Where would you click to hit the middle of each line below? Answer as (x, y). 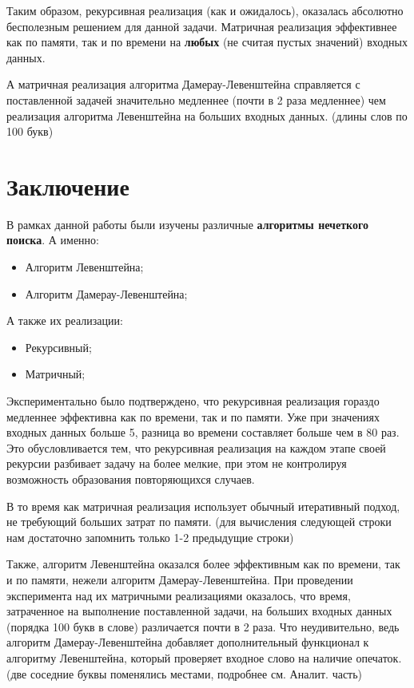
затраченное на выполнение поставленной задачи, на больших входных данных (199, 611)
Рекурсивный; (58, 347)
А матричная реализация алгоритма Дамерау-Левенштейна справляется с (183, 84)
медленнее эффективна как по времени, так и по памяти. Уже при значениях (193, 416)
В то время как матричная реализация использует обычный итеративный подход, (203, 506)
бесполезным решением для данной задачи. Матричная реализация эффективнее (202, 26)
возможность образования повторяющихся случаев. (131, 479)
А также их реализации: (65, 320)
